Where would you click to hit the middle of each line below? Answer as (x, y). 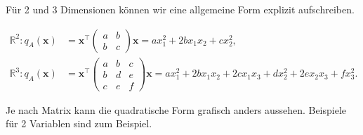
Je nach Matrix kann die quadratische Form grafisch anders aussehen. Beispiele (176, 109)
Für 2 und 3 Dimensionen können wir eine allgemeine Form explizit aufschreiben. (180, 9)
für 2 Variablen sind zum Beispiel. (79, 123)
